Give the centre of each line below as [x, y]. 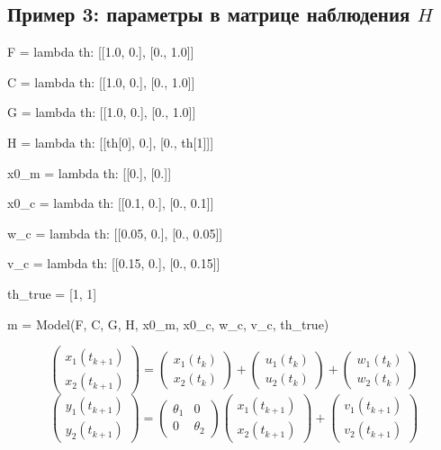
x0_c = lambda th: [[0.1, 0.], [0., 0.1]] [111, 203]
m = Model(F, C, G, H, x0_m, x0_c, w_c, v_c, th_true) [168, 324]
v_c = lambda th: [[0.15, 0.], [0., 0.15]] [114, 263]
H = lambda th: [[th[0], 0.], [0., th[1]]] [111, 142]
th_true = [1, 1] [52, 293]
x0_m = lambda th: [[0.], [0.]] [90, 172]
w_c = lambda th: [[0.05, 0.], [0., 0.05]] [115, 233]
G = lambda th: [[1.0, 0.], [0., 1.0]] [102, 112]
